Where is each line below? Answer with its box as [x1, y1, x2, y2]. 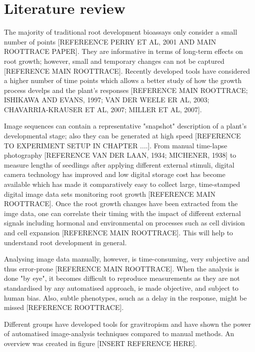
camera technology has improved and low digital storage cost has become [4, 169, 225, 179]
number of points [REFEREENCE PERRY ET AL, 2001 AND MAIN [4, 36, 216, 46]
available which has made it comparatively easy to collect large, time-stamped [4, 179, 240, 189]
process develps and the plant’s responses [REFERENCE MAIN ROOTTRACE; [4, 85, 248, 95]
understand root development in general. [4, 237, 127, 247]
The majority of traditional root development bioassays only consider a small [4, 27, 237, 37]
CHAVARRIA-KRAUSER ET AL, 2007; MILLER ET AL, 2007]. [4, 104, 202, 114]
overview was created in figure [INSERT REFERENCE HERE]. [4, 338, 197, 348]
